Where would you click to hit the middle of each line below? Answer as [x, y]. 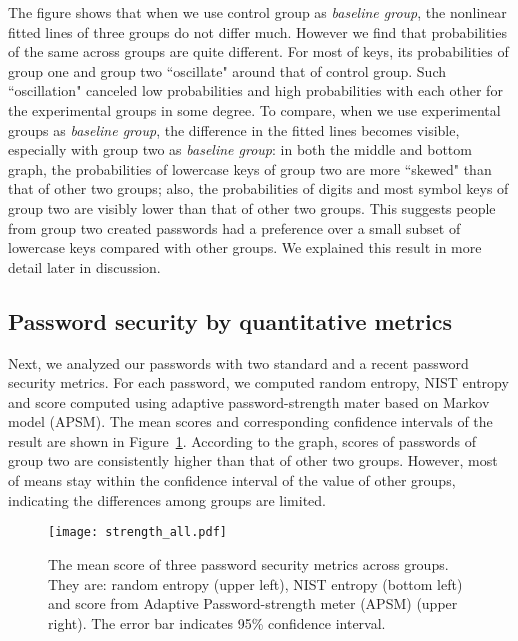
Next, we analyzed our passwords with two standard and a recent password [238, 362]
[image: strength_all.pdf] [137, 532]
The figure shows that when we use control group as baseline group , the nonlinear [257, 12]
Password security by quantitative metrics [230, 320]
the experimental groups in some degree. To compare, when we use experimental [254, 109]
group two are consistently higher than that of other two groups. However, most [253, 460]
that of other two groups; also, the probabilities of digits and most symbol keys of [258, 188]
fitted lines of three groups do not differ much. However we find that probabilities [257, 31]
